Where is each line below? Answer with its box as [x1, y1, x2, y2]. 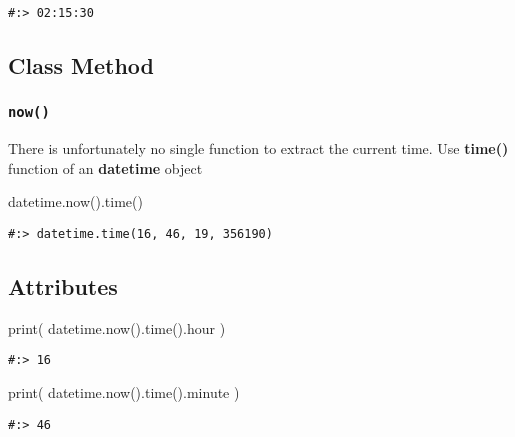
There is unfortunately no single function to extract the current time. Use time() [8, 138, 509, 159]
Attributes [8, 271, 118, 302]
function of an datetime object [8, 157, 203, 178]
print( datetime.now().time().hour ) [8, 317, 226, 338]
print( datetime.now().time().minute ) [8, 382, 240, 403]
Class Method [8, 50, 154, 81]
